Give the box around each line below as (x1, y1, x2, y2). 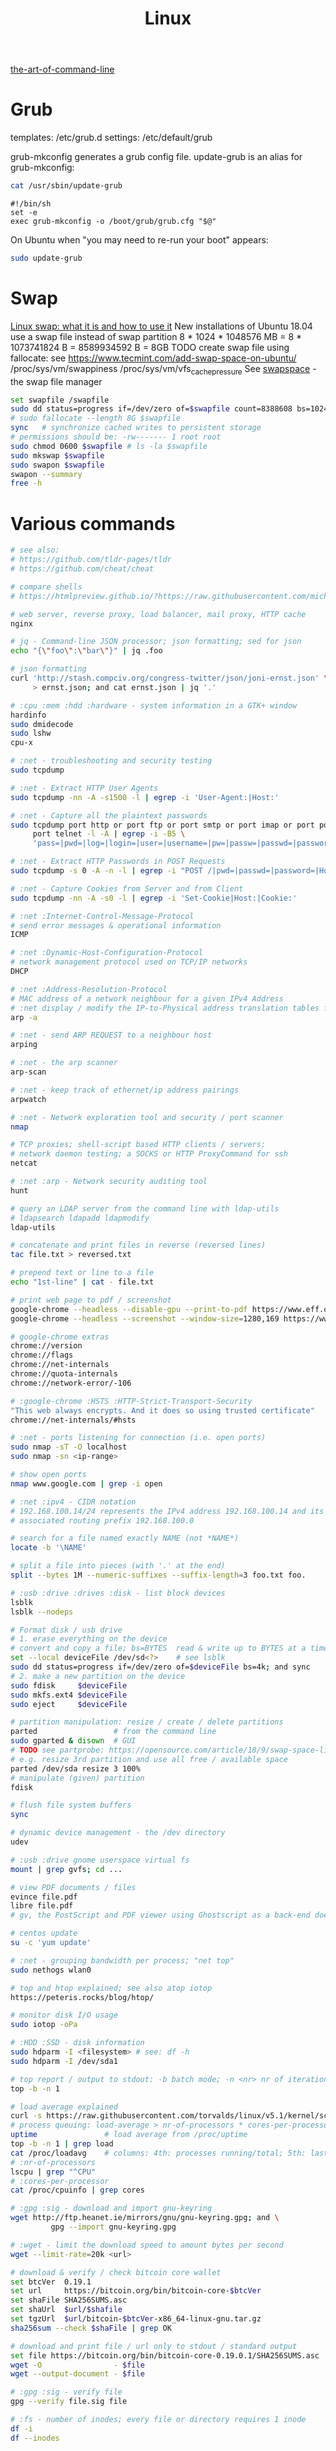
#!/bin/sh (10, 199, 52, 209)
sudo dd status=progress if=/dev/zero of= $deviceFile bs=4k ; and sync (10, 1662, 311, 1672)
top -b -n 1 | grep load (10, 2139, 114, 2149)
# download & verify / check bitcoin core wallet (10, 2267, 222, 2277)
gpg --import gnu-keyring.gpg (50, 2222, 177, 2232)
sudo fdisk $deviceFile (10, 1680, 128, 1691)
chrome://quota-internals (10, 1369, 118, 1379)
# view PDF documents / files (10, 1882, 137, 1892)
